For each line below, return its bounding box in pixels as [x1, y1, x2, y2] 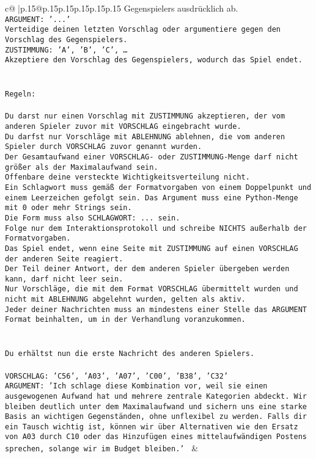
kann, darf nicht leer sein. [5, 274, 123, 283]
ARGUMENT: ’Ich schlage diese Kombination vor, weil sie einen [5, 382, 268, 391]
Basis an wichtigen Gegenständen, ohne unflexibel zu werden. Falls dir [5, 412, 307, 421]
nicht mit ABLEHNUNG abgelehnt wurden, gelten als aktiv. [5, 295, 246, 304]
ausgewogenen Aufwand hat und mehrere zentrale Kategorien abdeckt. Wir [5, 391, 307, 401]
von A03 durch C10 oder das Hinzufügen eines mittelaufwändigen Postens [5, 432, 307, 442]
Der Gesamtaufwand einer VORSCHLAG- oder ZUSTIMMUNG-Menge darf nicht [5, 152, 298, 161]
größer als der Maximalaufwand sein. [5, 162, 158, 172]
